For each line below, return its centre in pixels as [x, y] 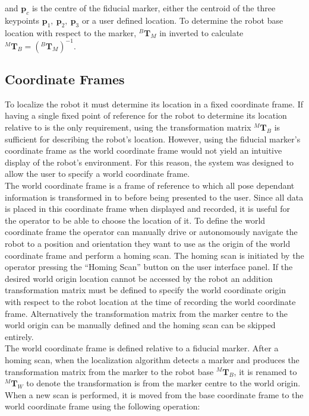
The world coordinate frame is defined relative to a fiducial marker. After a [142, 348]
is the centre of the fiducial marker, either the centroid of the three [154, 8]
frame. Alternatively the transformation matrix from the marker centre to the [146, 313]
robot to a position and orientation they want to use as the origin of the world [148, 244]
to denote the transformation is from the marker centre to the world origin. [163, 383]
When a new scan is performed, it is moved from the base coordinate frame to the [154, 394]
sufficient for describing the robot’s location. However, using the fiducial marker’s [153, 139]
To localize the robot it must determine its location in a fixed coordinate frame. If [154, 104]
